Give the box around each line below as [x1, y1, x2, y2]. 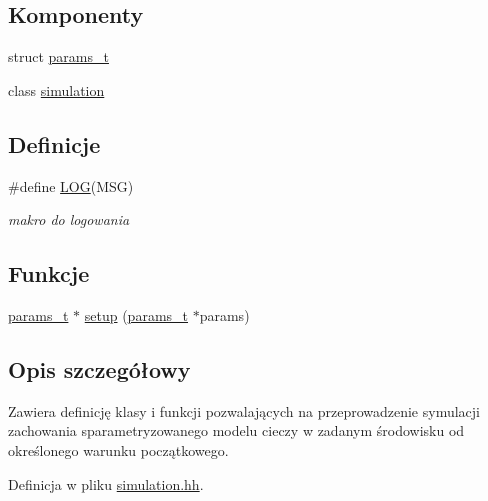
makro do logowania [8, 209, 130, 230]
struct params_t [8, 46, 109, 67]
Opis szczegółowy [8, 353, 191, 384]
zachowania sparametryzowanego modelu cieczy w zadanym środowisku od [8, 420, 465, 441]
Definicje [8, 128, 101, 159]
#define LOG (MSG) [8, 175, 134, 196]
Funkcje [8, 258, 90, 289]
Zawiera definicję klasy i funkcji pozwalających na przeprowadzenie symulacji [8, 400, 480, 421]
